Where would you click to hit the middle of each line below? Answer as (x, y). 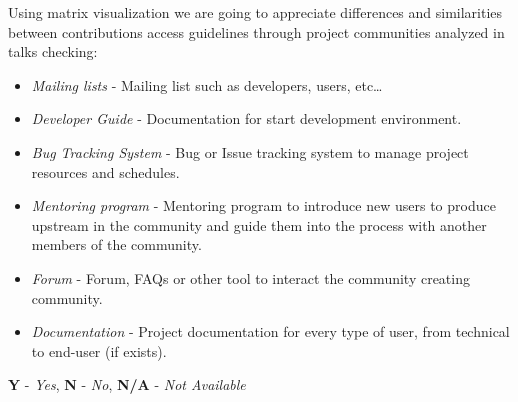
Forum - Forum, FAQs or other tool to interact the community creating (250, 277)
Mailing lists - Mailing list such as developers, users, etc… (207, 84)
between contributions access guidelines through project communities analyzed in (256, 31)
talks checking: (53, 51)
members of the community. (116, 244)
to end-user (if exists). (99, 350)
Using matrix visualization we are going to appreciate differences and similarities (255, 12)
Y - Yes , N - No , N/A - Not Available (127, 384)
